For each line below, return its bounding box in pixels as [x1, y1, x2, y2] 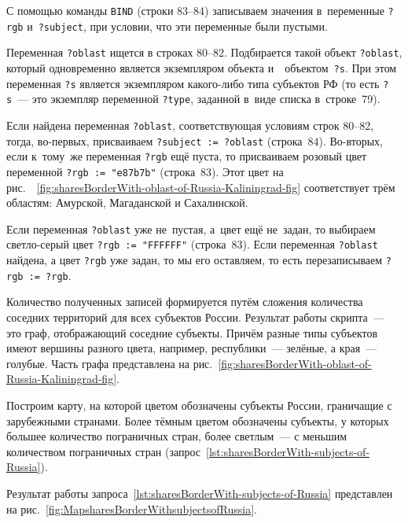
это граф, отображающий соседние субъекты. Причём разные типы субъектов [6, 324, 378, 341]
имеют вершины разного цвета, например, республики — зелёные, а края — [6, 340, 377, 356]
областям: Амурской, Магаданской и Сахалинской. [6, 194, 248, 211]
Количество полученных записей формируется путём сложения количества [6, 293, 363, 310]
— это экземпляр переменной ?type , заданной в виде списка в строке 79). [17, 90, 380, 107]
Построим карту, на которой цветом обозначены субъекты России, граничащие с [6, 396, 392, 413]
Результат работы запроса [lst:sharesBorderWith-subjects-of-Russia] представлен [6, 484, 393, 501]
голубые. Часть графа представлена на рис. [6, 355, 213, 371]
